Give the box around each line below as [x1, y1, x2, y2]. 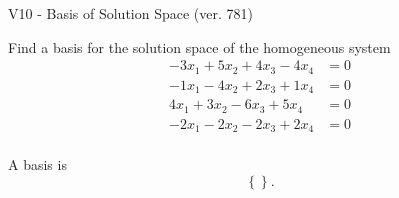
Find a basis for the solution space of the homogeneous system [8, 36, 391, 57]
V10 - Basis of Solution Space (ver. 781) [8, 3, 253, 23]
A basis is [8, 154, 67, 175]
